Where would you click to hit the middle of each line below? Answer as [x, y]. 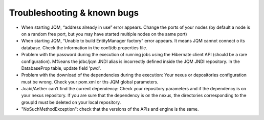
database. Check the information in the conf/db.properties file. [84, 48]
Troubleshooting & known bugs [74, 13]
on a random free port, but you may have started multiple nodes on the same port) [104, 34]
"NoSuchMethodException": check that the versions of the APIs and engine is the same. [110, 109]
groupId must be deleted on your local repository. [71, 102]
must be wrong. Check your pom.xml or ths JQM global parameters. [90, 82]
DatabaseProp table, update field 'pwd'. [61, 68]
